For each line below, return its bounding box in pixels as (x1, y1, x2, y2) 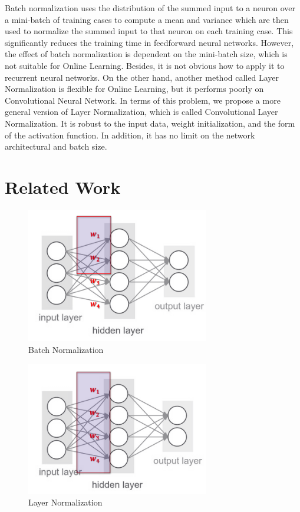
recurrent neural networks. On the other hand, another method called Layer (5, 71, 279, 83)
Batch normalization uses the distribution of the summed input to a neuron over (5, 2, 296, 14)
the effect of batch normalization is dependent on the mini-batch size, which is (5, 48, 288, 60)
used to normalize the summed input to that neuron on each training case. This (5, 25, 293, 37)
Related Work (5, 174, 121, 199)
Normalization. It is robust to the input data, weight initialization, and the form (5, 117, 295, 129)
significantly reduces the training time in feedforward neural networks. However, (5, 36, 294, 48)
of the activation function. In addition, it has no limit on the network (5, 128, 255, 141)
